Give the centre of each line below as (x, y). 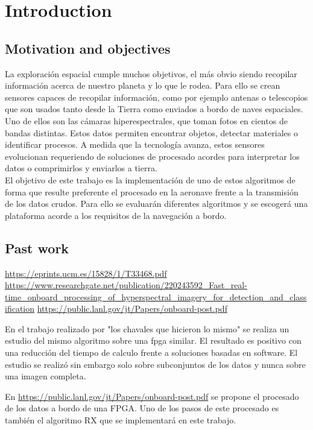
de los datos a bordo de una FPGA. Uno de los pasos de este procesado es (142, 408)
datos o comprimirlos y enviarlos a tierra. (81, 168)
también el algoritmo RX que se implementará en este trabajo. (121, 420)
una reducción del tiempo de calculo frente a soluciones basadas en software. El (151, 353)
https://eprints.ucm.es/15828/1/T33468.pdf (86, 273)
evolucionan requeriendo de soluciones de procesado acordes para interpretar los (152, 156)
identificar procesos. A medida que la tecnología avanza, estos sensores (135, 144)
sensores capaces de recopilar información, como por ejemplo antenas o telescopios (156, 97)
